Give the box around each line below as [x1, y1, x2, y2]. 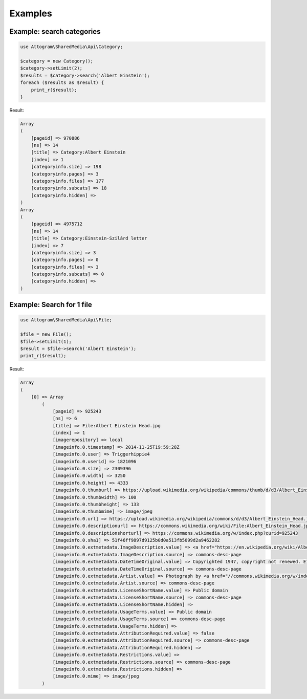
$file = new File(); [20, 332, 72, 337]
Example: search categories [9, 27, 101, 36]
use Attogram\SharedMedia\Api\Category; [20, 44, 123, 50]
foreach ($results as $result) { [20, 80, 104, 85]
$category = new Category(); [20, 58, 94, 64]
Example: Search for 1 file [9, 300, 92, 309]
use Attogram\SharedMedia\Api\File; [20, 317, 113, 323]
